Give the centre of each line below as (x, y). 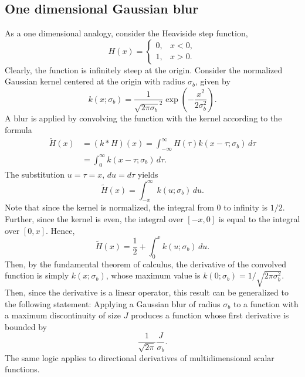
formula (18, 129)
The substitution (35, 174)
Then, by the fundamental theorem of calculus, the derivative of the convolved (146, 264)
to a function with (266, 303)
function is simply (37, 275)
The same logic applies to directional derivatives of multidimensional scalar (140, 357)
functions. (22, 369)
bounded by (26, 326)
